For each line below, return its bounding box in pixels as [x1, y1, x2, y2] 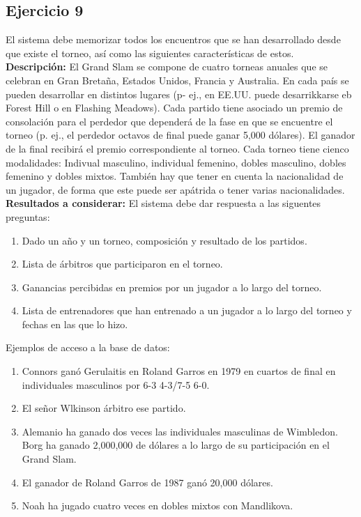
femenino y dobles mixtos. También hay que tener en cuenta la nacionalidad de [6, 169, 344, 183]
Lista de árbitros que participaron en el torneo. [22, 256, 223, 271]
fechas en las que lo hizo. [22, 316, 128, 331]
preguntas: [6, 209, 50, 224]
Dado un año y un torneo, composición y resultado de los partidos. [22, 233, 307, 247]
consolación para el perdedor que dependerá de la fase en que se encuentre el [6, 114, 333, 128]
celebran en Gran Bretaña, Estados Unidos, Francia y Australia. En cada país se [6, 72, 349, 87]
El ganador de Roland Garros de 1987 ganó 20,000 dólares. [22, 474, 273, 489]
